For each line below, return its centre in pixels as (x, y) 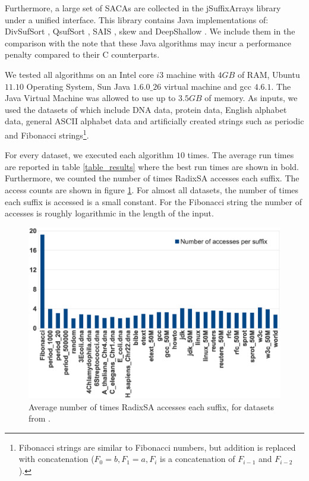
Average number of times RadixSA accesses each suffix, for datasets (151, 406)
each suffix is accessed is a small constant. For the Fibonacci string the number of (154, 201)
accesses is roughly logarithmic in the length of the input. (109, 213)
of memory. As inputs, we (251, 98)
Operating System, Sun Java (78, 86)
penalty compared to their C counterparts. (82, 54)
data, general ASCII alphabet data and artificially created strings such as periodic (154, 121)
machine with (190, 74)
